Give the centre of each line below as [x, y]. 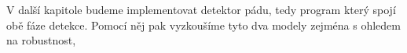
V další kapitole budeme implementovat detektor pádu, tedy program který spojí [201, 9]
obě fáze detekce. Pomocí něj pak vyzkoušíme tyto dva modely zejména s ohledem [203, 25]
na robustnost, [41, 40]
